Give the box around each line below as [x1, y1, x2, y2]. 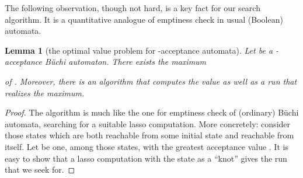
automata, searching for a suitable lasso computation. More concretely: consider [5, 117, 291, 130]
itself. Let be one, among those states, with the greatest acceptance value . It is [5, 140, 288, 152]
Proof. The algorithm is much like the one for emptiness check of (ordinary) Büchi [5, 106, 299, 118]
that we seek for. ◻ [5, 163, 75, 176]
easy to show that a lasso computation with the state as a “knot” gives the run [5, 152, 287, 164]
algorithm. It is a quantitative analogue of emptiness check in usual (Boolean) [5, 13, 283, 25]
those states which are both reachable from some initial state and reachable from [5, 129, 294, 141]
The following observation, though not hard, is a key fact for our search [5, 2, 260, 13]
